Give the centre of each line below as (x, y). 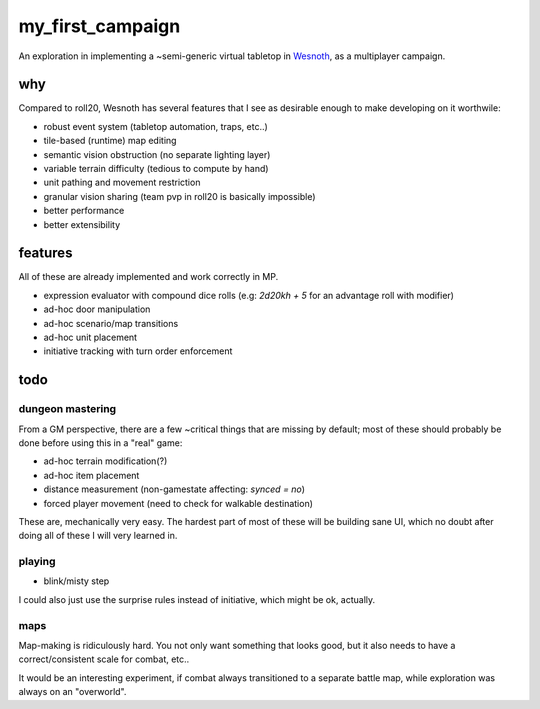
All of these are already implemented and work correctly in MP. (148, 277)
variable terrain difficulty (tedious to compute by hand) (156, 169)
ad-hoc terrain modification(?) (105, 461)
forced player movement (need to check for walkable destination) (178, 503)
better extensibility (82, 224)
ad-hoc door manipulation (97, 309)
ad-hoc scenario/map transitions (111, 323)
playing (37, 562)
